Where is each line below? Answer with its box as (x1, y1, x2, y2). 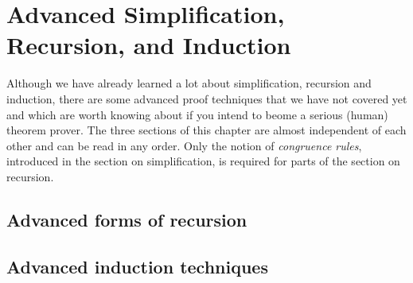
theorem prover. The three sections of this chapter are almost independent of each (6, 122, 407, 138)
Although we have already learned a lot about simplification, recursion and (6, 75, 372, 91)
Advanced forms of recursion (6, 207, 247, 231)
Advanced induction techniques (6, 254, 268, 278)
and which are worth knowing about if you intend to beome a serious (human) (6, 106, 388, 122)
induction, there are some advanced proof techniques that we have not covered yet (6, 90, 407, 107)
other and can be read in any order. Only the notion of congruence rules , (6, 137, 362, 153)
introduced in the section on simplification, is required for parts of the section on (6, 153, 400, 169)
